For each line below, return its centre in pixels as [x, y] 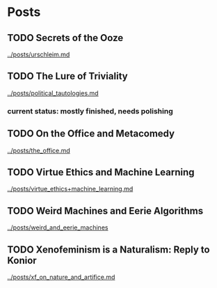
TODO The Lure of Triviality [67, 76]
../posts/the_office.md [39, 150]
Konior [22, 261]
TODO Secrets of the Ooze [65, 38]
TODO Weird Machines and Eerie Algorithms [105, 210]
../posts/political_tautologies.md [53, 93]
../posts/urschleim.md [39, 54]
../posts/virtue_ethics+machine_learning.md [70, 189]
